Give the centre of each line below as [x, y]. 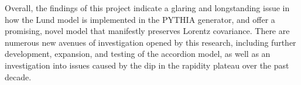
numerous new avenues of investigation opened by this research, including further [150, 42]
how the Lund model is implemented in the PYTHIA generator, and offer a [140, 19]
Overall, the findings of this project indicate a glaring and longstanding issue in [147, 8]
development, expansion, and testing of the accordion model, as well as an [138, 54]
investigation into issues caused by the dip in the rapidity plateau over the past [147, 65]
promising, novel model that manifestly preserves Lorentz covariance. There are [147, 31]
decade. [18, 76]
